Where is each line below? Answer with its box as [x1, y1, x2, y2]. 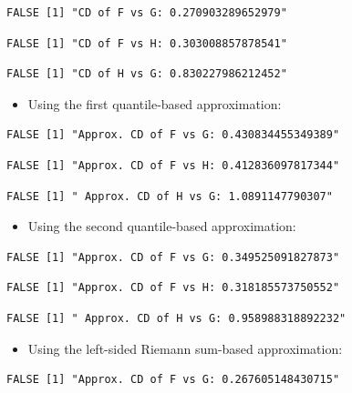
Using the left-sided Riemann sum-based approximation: [27, 338, 343, 358]
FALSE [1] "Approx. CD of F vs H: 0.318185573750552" [6, 281, 340, 295]
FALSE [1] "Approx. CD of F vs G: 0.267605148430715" [6, 373, 340, 387]
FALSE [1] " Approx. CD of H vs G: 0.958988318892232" [6, 311, 347, 325]
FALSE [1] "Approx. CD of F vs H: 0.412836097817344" [6, 158, 340, 172]
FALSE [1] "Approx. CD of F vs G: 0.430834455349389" [6, 128, 340, 142]
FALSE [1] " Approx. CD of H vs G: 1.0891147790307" [6, 189, 333, 203]
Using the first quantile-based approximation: [27, 94, 282, 113]
